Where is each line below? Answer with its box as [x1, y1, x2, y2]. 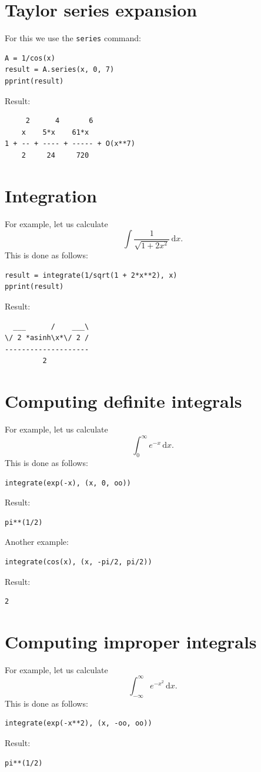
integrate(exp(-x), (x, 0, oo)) [5, 478, 131, 487]
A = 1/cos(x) [5, 54, 55, 62]
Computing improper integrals [5, 629, 257, 653]
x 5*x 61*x [21, 128, 89, 137]
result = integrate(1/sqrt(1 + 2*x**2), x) [5, 271, 178, 279]
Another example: [5, 535, 69, 548]
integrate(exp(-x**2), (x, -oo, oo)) [5, 719, 152, 728]
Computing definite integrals [5, 389, 242, 413]
